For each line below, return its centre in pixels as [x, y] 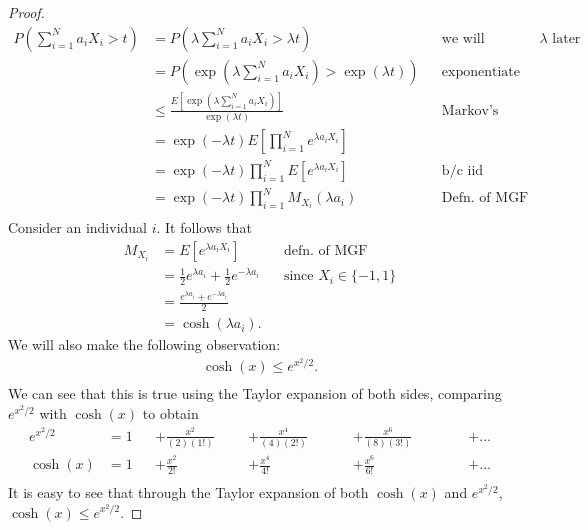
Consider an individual [77, 227]
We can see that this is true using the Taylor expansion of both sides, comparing [255, 393]
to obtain [170, 412]
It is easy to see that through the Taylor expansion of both [188, 491]
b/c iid [462, 170]
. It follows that [204, 227]
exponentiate [481, 71]
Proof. [26, 12]
